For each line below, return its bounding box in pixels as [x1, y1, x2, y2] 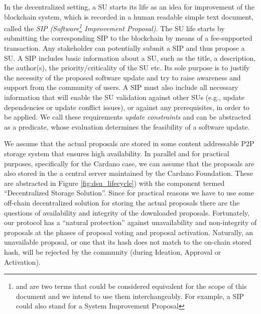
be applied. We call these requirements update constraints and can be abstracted [4, 112, 251, 122]
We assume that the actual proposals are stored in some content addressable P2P [4, 138, 254, 149]
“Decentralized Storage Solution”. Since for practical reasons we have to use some [4, 187, 254, 198]
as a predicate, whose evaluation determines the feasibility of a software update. [4, 121, 250, 132]
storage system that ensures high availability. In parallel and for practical [4, 148, 229, 158]
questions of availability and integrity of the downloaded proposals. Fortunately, [4, 207, 250, 218]
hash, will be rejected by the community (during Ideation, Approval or [4, 246, 221, 257]
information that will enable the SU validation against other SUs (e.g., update [4, 92, 245, 102]
